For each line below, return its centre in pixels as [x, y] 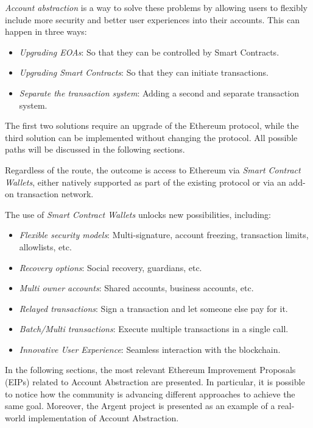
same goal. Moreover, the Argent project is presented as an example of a [140, 406]
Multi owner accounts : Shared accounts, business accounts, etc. [136, 288]
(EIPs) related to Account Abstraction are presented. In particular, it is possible [155, 382]
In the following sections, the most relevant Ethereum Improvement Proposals [150, 370]
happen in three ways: [46, 31]
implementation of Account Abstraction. [104, 417]
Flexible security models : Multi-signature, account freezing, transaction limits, [164, 235]
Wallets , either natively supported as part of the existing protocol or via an [146, 182]
